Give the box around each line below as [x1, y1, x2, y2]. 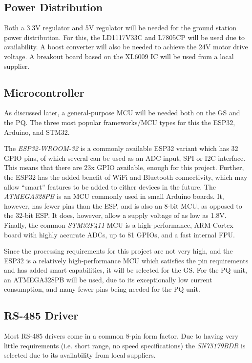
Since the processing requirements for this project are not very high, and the [4, 246, 233, 256]
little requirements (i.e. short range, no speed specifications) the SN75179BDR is [4, 340, 246, 350]
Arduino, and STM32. [4, 127, 70, 137]
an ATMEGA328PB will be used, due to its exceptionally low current [4, 274, 212, 284]
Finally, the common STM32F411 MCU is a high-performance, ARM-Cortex [4, 219, 233, 230]
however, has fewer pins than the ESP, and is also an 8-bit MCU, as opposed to [4, 200, 242, 211]
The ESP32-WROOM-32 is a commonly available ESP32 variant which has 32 [4, 143, 238, 153]
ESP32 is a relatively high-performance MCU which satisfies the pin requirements [4, 255, 249, 265]
